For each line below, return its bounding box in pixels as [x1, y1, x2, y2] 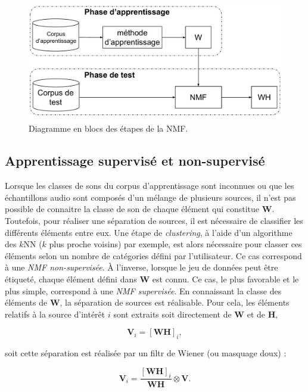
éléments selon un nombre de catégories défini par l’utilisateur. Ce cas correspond [5, 249, 302, 262]
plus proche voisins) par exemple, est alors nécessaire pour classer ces [49, 238, 302, 250]
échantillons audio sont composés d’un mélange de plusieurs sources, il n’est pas [5, 191, 296, 203]
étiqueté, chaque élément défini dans [5, 272, 137, 285]
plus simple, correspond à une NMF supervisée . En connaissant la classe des [5, 284, 282, 297]
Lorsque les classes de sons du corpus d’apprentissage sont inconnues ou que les [5, 179, 294, 192]
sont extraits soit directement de [113, 307, 232, 320]
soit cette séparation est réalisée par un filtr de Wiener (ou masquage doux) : [5, 347, 287, 359]
